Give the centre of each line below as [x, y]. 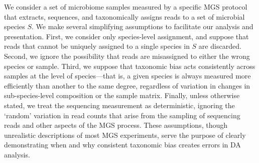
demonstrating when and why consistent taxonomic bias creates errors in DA [122, 145]
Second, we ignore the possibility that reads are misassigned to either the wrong [127, 56]
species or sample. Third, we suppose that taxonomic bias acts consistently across [130, 66]
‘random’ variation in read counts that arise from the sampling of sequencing [122, 115]
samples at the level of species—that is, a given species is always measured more [127, 76]
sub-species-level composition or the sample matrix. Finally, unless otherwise [122, 95]
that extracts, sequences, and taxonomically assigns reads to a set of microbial [124, 16]
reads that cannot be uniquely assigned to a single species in [97, 46]
